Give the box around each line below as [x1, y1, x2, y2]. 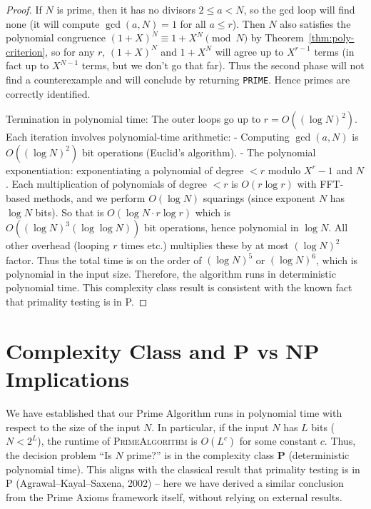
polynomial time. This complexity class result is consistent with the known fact [6, 280, 352, 295]
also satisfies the [280, 16, 351, 31]
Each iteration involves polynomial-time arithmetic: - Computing [6, 129, 290, 144]
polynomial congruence [6, 30, 106, 45]
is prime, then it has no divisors [56, 2, 195, 16]
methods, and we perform [33, 191, 146, 205]
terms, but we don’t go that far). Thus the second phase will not [81, 58, 365, 73]
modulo [268, 162, 301, 177]
